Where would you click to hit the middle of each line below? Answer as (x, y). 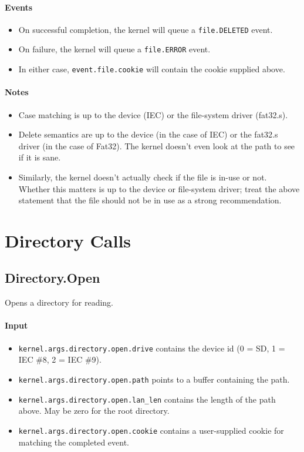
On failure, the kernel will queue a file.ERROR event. (114, 49)
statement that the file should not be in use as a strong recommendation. (150, 200)
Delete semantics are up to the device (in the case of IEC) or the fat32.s (148, 134)
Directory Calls (68, 240)
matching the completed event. (74, 442)
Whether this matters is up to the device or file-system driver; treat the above (159, 188)
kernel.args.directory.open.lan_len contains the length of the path (147, 399)
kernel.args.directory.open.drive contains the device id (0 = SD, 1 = (152, 348)
